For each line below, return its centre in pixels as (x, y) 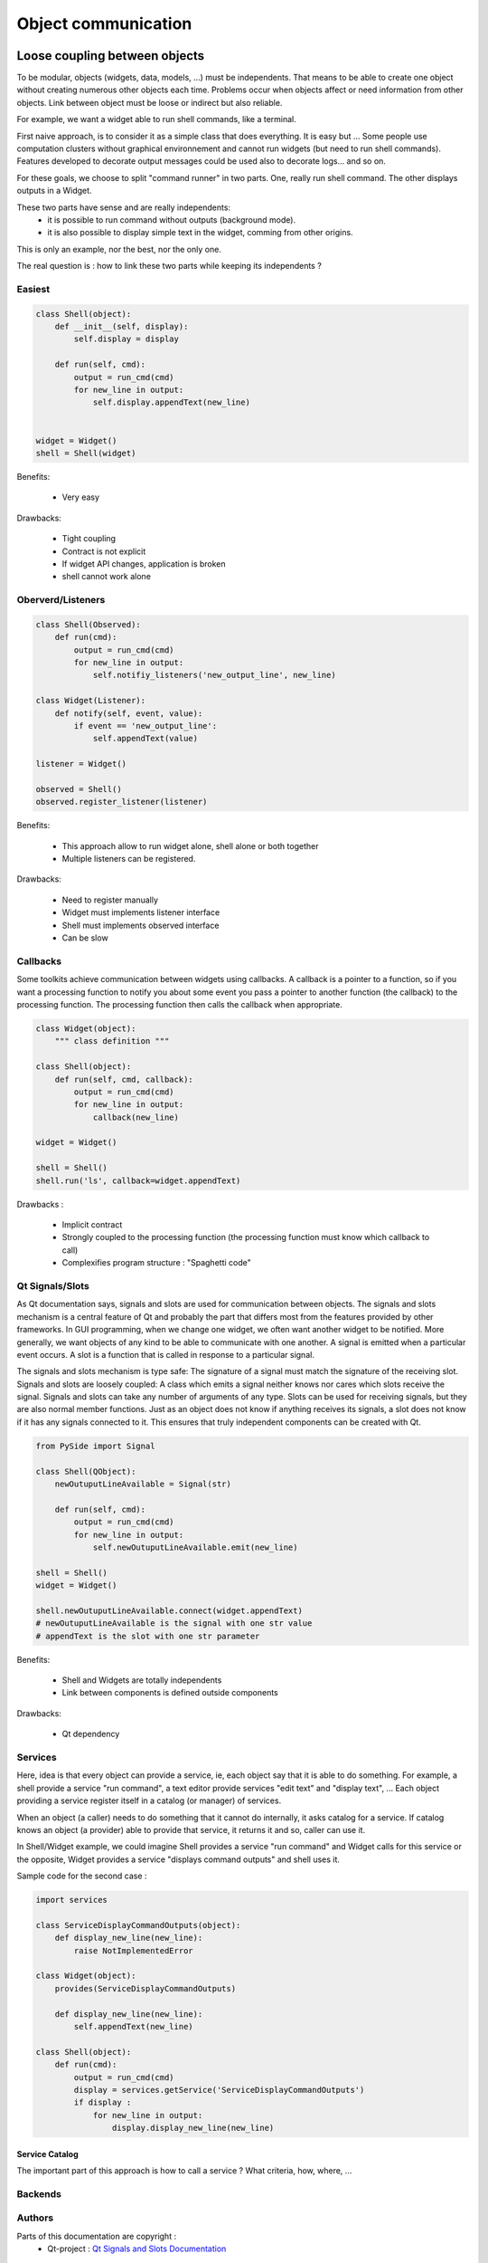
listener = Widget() (81, 764)
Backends (39, 2193)
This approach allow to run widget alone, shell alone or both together (190, 845)
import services (72, 1900)
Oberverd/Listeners (61, 600)
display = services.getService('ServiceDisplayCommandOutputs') (219, 2090)
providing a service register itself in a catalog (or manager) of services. (149, 1800)
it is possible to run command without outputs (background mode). (172, 220)
